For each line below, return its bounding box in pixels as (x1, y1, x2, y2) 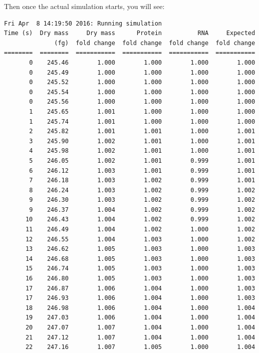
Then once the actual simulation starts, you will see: (4, 1, 165, 11)
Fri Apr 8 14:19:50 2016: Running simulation (4, 20, 162, 27)
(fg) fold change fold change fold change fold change (54, 39, 255, 47)
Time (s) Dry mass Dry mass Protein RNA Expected (4, 30, 255, 37)
